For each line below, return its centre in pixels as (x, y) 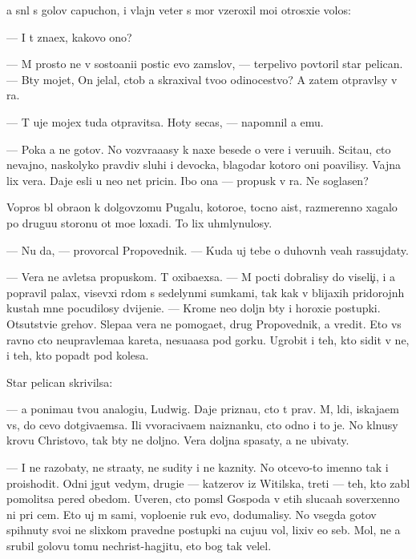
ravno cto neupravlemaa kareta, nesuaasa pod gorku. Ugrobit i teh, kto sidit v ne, (208, 339)
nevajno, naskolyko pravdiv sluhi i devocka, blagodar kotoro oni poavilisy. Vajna (204, 165)
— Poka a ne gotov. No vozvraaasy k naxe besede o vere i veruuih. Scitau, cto (199, 149)
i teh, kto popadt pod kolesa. (78, 355)
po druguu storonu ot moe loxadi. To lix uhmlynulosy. (139, 222)
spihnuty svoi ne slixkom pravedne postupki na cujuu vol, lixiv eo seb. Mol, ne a (204, 530)
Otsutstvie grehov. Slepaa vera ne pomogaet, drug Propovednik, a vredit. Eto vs (204, 323)
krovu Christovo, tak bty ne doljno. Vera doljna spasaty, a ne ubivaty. (178, 440)
